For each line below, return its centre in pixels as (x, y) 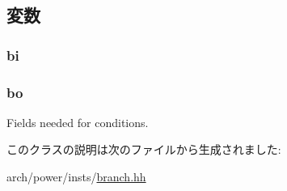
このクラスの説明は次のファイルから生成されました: (144, 149)
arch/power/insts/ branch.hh (76, 177)
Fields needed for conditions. (78, 122)
